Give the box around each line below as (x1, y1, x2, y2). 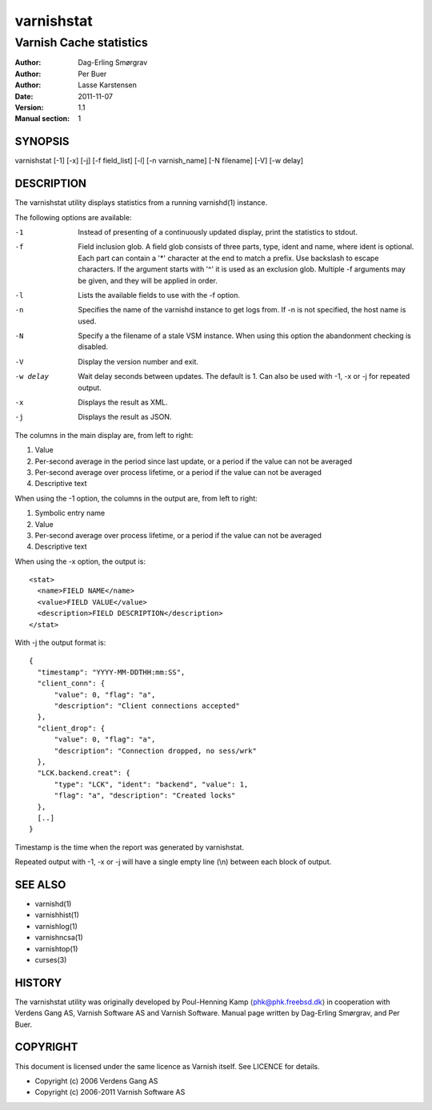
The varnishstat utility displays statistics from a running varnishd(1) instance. (14, 198, 268, 207)
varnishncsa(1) (34, 933, 83, 943)
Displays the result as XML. (78, 397, 168, 408)
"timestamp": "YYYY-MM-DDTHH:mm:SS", (37, 667, 186, 677)
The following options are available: (14, 212, 132, 222)
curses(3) (34, 955, 67, 964)
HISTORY (14, 975, 62, 989)
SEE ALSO (14, 878, 66, 891)
